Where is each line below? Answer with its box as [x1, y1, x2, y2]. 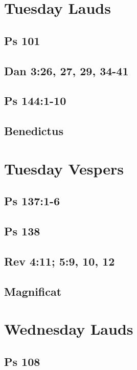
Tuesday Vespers [4, 158, 124, 179]
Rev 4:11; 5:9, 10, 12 [4, 253, 115, 269]
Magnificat [4, 283, 62, 299]
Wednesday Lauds [4, 318, 133, 339]
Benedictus [4, 123, 63, 139]
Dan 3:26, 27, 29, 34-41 [4, 62, 129, 78]
